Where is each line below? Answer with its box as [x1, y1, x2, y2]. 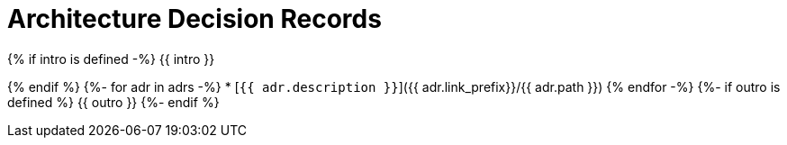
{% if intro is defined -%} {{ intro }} [7, 50, 215, 67]
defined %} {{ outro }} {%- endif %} [7, 94, 220, 110]
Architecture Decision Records [7, 4, 382, 34]
